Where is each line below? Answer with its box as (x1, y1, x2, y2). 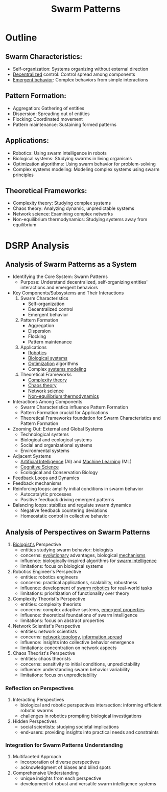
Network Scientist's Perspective (12, 623, 81, 629)
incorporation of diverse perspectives (20, 759, 100, 765)
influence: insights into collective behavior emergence (20, 639, 134, 646)
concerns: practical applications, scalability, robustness (20, 580, 138, 586)
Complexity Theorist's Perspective (12, 596, 86, 602)
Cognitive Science (20, 464, 59, 470)
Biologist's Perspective (12, 541, 61, 548)
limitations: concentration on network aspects (20, 645, 117, 651)
